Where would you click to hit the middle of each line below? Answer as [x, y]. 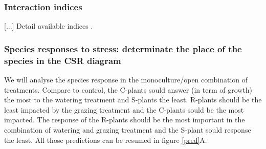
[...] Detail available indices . [49, 26]
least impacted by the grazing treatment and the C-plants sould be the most [124, 109]
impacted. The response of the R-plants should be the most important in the [125, 120]
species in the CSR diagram [63, 60]
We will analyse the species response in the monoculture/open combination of [126, 79]
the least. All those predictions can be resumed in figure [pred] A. [106, 140]
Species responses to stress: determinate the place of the [123, 48]
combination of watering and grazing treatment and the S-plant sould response [128, 129]
